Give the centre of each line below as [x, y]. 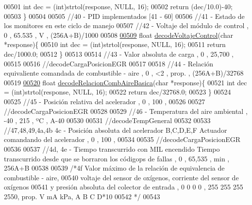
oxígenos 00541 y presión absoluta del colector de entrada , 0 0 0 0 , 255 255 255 [124, 187]
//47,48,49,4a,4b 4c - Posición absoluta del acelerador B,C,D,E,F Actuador [116, 130]
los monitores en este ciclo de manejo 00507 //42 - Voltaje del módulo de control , [126, 25]
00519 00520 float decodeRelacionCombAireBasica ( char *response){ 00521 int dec [126, 82]
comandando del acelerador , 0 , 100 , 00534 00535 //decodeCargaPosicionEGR [122, 139]
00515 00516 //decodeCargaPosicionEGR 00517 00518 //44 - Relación [109, 63]
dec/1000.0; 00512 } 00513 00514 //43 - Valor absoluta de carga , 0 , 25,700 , [119, 54]
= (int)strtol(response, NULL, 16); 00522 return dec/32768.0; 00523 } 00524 [118, 92]
